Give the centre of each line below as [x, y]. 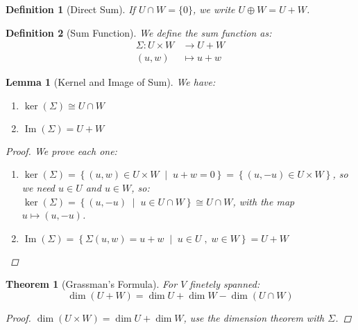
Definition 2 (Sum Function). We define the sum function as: [139, 32]
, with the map [264, 201]
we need [39, 188]
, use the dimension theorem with [254, 318]
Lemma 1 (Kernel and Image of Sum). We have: [111, 82]
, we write [214, 9]
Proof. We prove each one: [61, 150]
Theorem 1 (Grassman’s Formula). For [92, 284]
